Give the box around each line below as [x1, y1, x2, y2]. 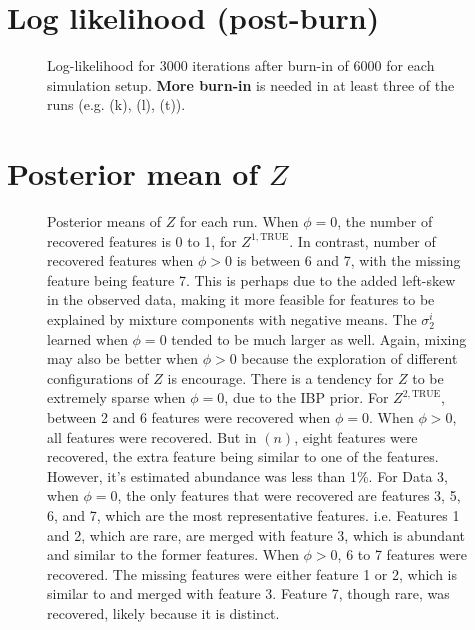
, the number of [337, 211, 433, 232]
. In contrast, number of [289, 230, 436, 251]
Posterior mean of [7, 153, 259, 194]
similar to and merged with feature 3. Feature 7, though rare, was [47, 583, 450, 604]
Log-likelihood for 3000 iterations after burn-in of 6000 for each [47, 55, 435, 76]
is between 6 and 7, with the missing [236, 250, 461, 271]
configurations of [47, 367, 149, 388]
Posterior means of [47, 211, 161, 232]
